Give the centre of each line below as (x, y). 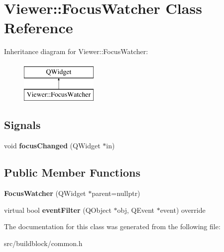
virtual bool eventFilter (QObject (58, 210)
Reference (39, 28)
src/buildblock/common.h (43, 243)
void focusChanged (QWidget (52, 146)
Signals (22, 125)
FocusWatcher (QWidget (45, 193)
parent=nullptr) (116, 193)
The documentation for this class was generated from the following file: (112, 226)
